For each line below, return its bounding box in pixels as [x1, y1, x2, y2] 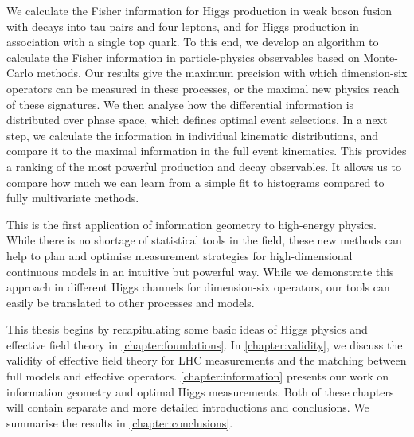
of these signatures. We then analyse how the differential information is [6, 96, 354, 112]
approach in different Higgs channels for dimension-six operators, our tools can [6, 279, 390, 295]
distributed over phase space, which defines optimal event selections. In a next [6, 111, 388, 128]
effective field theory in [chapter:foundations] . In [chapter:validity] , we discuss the [6, 336, 403, 353]
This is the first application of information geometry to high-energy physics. [6, 216, 377, 232]
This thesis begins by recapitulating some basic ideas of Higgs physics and [6, 321, 368, 338]
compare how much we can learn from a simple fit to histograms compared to [6, 174, 385, 190]
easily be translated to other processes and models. [6, 294, 255, 310]
